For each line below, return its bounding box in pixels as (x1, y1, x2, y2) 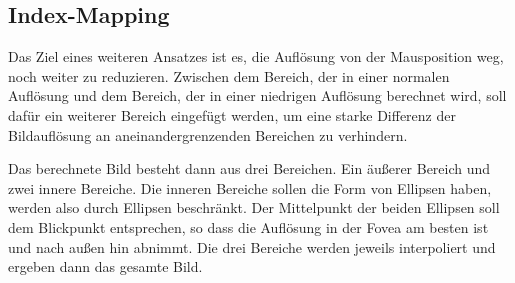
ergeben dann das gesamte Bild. (8, 256, 203, 277)
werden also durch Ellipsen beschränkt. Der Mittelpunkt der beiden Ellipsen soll (8, 197, 500, 218)
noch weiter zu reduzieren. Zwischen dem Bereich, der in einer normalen (8, 65, 450, 86)
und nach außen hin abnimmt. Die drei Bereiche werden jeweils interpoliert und (8, 236, 496, 257)
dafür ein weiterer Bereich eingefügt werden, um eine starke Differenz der (8, 104, 456, 125)
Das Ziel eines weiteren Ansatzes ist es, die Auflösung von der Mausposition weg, (8, 46, 504, 67)
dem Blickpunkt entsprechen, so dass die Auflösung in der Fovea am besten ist (8, 216, 489, 237)
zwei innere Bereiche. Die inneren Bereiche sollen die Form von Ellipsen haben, (8, 177, 492, 198)
